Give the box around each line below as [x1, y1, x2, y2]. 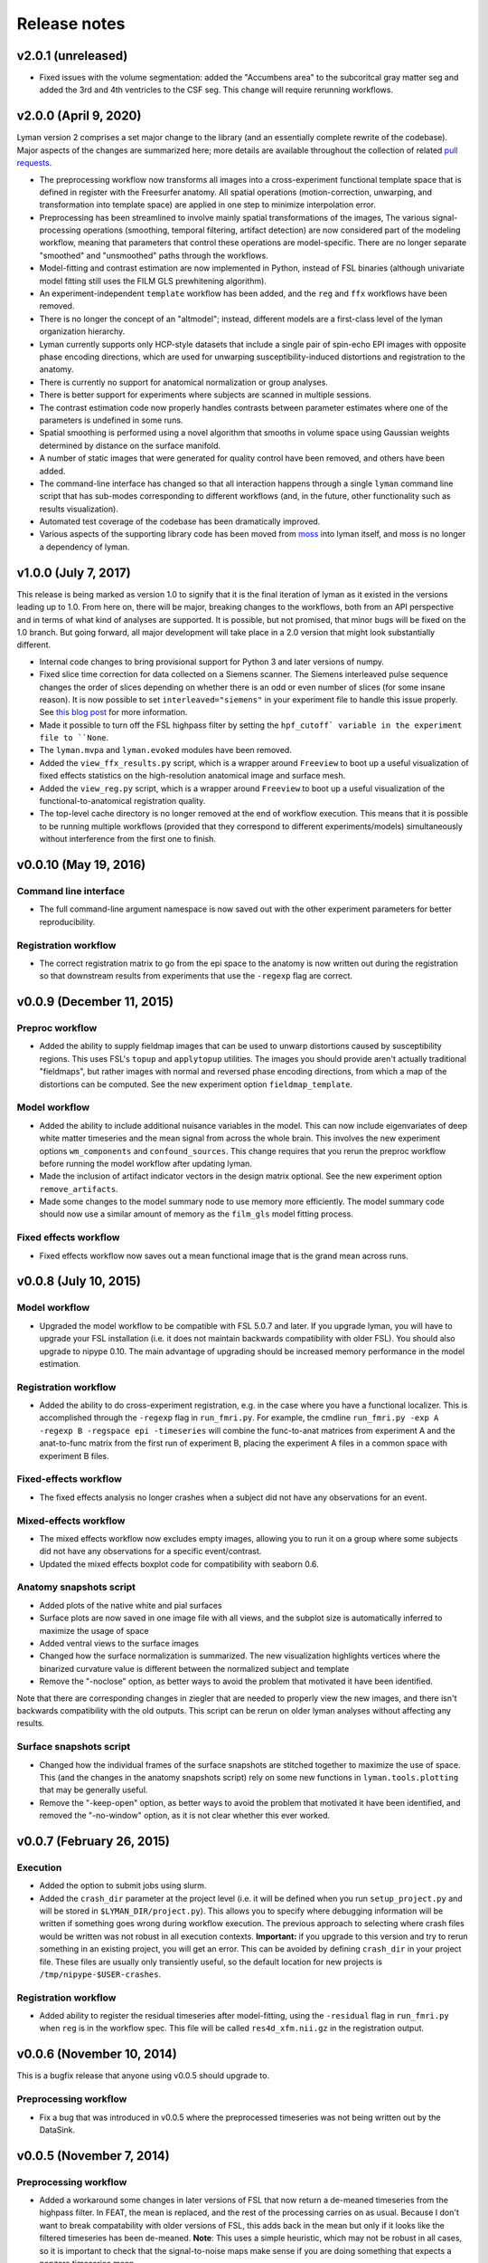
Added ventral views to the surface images [39, 1638, 199, 1649]
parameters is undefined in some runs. [39, 415, 183, 425]
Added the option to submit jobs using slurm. [39, 1880, 207, 1891]
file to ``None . [39, 732, 109, 743]
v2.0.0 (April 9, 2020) [16, 109, 142, 124]
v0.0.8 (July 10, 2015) [16, 1274, 142, 1289]
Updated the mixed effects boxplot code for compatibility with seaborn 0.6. [39, 1558, 320, 1570]
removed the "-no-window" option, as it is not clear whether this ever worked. [39, 1810, 330, 1821]
